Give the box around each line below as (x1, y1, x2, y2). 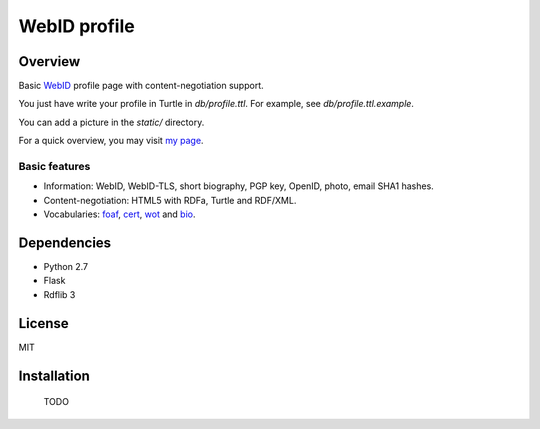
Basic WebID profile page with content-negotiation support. (18, 80, 264, 92)
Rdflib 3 (43, 288, 76, 300)
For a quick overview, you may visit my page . (18, 135, 204, 147)
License (18, 315, 69, 332)
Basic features (18, 160, 91, 173)
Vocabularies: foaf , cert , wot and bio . (43, 208, 196, 220)
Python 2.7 (43, 261, 89, 273)
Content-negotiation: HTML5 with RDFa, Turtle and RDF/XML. (43, 194, 297, 206)
